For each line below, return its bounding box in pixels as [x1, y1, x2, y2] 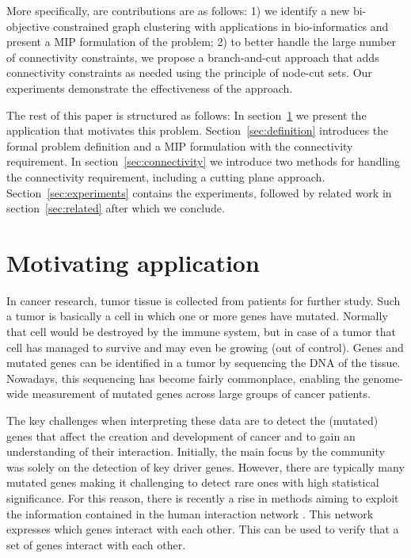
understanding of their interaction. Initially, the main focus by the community [6, 443, 385, 460]
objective [6, 17, 50, 34]
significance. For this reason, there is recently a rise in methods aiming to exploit [6, 489, 399, 506]
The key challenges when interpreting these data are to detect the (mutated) [6, 412, 379, 428]
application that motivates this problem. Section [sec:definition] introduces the [6, 122, 389, 139]
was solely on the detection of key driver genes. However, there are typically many [6, 458, 405, 475]
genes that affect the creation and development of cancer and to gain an [6, 427, 356, 444]
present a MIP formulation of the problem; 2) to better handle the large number [6, 33, 397, 50]
